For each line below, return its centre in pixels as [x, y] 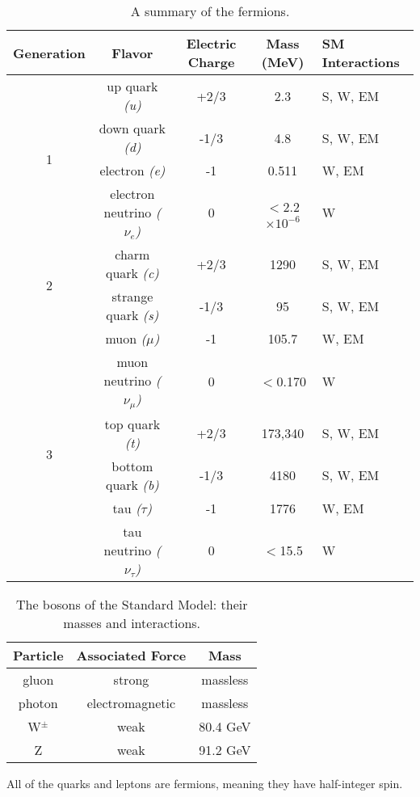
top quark [132, 424]
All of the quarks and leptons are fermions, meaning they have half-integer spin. [205, 783]
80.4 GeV [225, 726]
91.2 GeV [225, 749]
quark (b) [132, 484]
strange [132, 296]
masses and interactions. [132, 622]
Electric [211, 43]
